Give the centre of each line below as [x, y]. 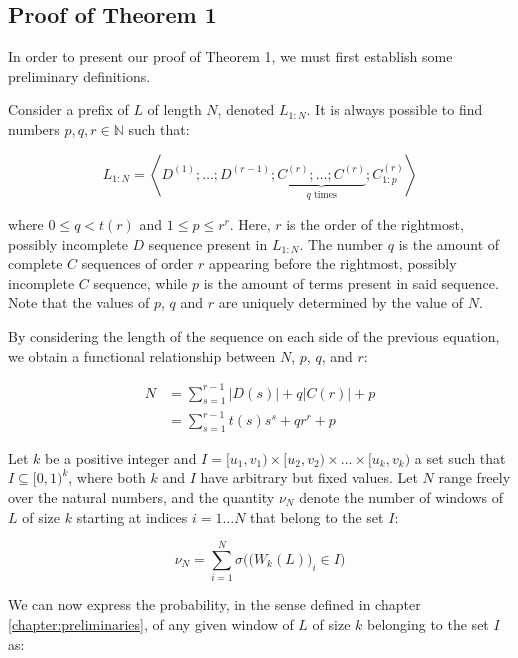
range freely [474, 477]
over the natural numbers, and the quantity [141, 497]
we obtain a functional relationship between [142, 355]
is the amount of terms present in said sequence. [351, 282]
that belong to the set [317, 516]
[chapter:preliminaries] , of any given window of [151, 623]
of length [174, 109]
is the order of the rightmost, [375, 224]
